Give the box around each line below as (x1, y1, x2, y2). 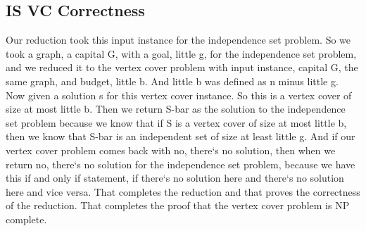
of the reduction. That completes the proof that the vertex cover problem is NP (6, 198, 350, 213)
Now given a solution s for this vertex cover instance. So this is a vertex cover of (6, 87, 352, 102)
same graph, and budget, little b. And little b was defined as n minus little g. (6, 73, 339, 88)
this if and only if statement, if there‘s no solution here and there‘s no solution (6, 170, 344, 185)
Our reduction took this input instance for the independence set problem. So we (6, 32, 351, 47)
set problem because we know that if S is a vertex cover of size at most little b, (6, 115, 347, 130)
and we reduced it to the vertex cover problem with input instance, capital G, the (6, 60, 358, 75)
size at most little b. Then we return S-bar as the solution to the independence (6, 101, 346, 116)
